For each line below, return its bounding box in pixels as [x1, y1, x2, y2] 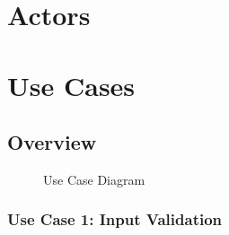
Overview [7, 128, 97, 156]
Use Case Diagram [43, 170, 145, 188]
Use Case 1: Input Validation [7, 208, 223, 231]
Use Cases [7, 66, 136, 103]
